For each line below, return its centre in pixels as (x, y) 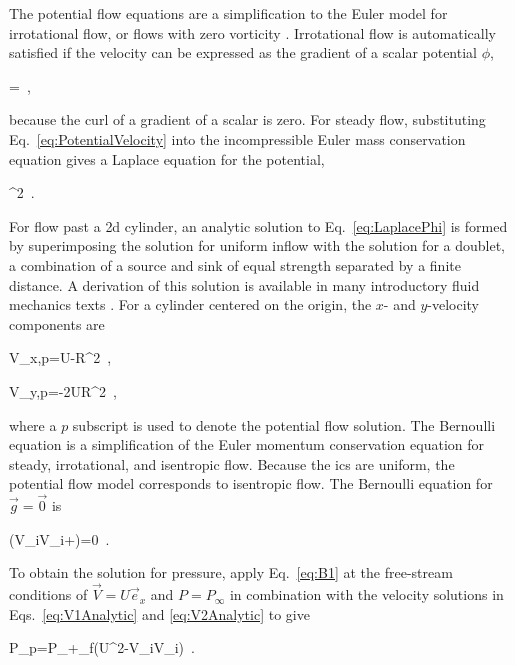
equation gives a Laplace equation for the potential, (167, 158)
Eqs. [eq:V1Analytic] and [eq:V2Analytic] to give (159, 613)
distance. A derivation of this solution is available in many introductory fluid (244, 284)
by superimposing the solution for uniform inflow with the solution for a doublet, (257, 245)
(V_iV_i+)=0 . (59, 538)
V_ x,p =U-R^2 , (60, 357)
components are (57, 323)
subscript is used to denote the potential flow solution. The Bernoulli (284, 424)
